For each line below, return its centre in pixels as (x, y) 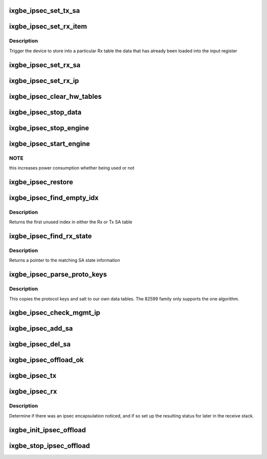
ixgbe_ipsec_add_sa (41, 329)
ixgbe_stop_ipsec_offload (49, 445)
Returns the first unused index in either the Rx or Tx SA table (71, 222)
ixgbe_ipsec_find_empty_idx (54, 198)
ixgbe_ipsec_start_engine (49, 144)
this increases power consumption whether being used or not (72, 168)
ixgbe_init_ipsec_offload (47, 430)
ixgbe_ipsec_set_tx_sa (44, 11)
